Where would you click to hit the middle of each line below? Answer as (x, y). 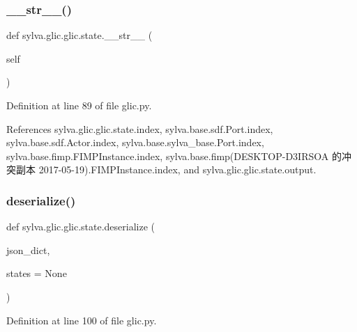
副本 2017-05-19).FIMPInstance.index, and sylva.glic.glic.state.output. (166, 169)
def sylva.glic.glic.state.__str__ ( (79, 35)
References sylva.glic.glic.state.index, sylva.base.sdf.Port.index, (140, 128)
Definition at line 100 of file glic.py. (82, 320)
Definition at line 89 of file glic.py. (79, 105)
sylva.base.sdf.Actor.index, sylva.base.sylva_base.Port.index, (135, 142)
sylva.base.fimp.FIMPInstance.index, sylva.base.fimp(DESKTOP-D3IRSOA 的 (174, 156)
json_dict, (28, 250)
